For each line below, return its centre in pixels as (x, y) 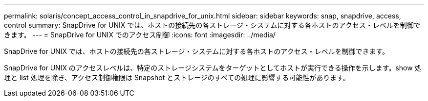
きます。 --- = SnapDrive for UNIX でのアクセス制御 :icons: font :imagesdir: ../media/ (140, 35)
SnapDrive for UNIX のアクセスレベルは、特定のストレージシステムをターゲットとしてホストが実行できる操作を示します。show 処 (213, 68)
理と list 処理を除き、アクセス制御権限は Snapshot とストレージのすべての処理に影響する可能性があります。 (177, 77)
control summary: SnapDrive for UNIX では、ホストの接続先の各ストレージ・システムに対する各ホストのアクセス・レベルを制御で (212, 25)
